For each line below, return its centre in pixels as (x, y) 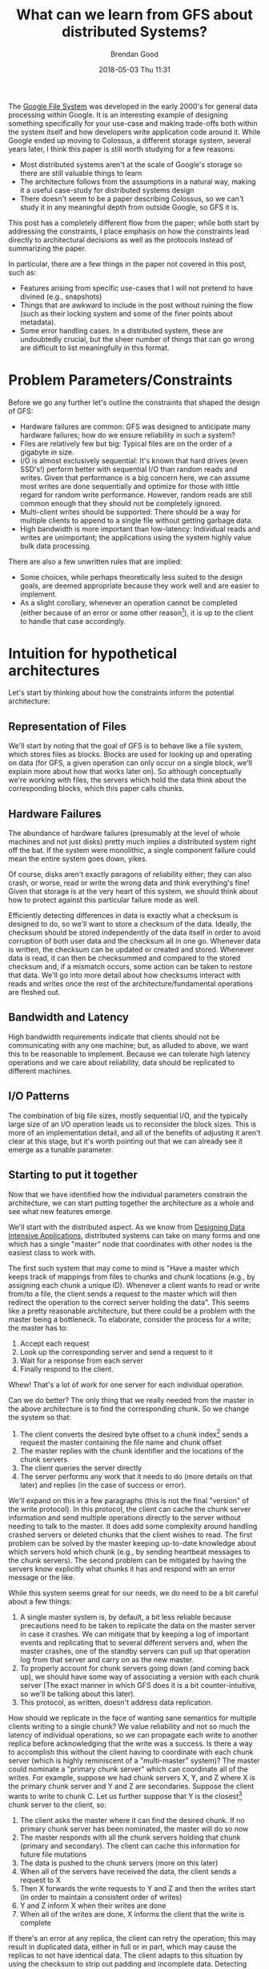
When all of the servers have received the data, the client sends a (128, 1871)
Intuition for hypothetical (93, 653)
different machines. (40, 1070)
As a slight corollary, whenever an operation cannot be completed (128, 602)
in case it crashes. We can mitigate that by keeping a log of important (134, 1634)
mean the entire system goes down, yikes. (78, 859)
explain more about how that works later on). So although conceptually (125, 772)
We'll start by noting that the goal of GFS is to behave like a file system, (126, 746)
